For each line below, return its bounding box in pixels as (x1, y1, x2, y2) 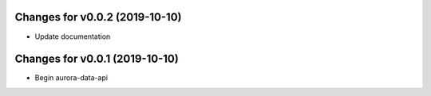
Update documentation (34, 32, 111, 41)
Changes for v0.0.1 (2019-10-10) (14, 52, 179, 66)
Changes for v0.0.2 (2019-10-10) (14, 10, 182, 24)
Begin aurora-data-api (34, 73, 108, 83)
